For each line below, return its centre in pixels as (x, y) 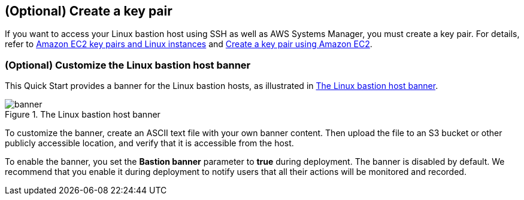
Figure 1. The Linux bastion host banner (83, 115)
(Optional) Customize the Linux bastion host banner (128, 65)
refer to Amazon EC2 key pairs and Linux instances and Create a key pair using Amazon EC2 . (189, 44)
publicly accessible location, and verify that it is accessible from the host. (149, 143)
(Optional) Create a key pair (89, 11)
